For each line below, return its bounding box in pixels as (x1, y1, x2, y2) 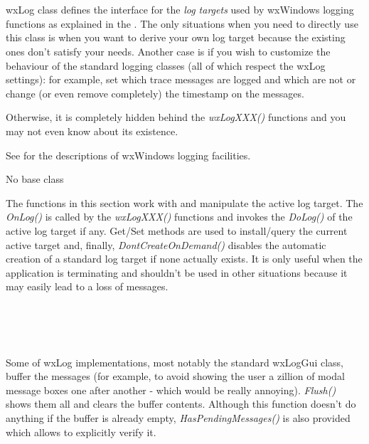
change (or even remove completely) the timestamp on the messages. (6, 85, 304, 100)
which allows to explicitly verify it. (6, 424, 156, 439)
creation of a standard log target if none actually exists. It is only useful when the (6, 251, 363, 266)
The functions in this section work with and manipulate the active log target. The (6, 195, 363, 210)
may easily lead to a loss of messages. (6, 279, 169, 294)
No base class (6, 171, 64, 186)
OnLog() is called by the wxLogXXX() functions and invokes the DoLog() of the (6, 209, 353, 224)
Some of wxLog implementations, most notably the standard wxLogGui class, (6, 354, 343, 369)
